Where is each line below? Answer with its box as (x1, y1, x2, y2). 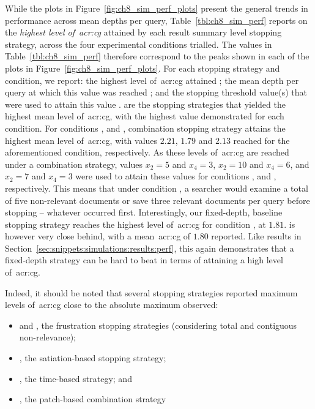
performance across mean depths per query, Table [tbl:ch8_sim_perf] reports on (5, 13, 308, 26)
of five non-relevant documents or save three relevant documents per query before (5, 193, 310, 206)
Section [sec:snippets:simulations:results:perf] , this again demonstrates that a (5, 241, 294, 254)
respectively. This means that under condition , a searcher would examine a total (5, 181, 308, 194)
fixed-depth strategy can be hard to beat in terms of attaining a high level (5, 253, 283, 266)
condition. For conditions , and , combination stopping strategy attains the (5, 121, 286, 134)
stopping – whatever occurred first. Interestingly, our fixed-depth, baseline (5, 206, 283, 219)
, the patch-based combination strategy (19, 392, 166, 405)
